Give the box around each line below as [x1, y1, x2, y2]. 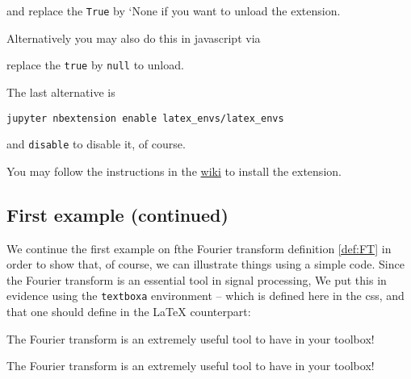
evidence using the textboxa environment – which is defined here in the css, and [6, 287, 405, 304]
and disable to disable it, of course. [6, 135, 186, 152]
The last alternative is [6, 83, 115, 100]
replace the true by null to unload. [6, 56, 184, 73]
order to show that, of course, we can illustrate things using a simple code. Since [6, 256, 405, 273]
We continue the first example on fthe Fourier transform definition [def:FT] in [6, 239, 392, 256]
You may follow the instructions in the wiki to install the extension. [6, 162, 342, 179]
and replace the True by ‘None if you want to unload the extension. [6, 2, 341, 19]
